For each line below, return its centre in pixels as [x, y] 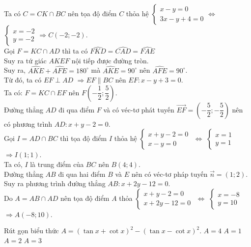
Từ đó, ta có [23, 80]
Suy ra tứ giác [25, 60]
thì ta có [75, 51]
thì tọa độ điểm [84, 138]
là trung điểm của [57, 164]
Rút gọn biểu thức [31, 231]
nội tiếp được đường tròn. [110, 60]
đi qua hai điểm [82, 174]
